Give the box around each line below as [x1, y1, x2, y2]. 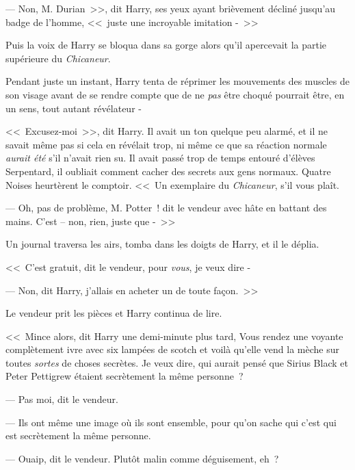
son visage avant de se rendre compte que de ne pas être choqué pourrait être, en [5, 87, 345, 101]
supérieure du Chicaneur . [5, 51, 111, 65]
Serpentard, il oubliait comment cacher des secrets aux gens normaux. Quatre [5, 164, 331, 178]
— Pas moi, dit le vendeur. [5, 392, 118, 406]
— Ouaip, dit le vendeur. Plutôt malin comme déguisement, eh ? [5, 451, 279, 465]
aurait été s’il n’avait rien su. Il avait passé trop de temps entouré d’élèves [5, 151, 315, 165]
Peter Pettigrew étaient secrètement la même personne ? [5, 369, 244, 383]
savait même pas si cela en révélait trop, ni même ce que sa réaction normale [5, 137, 327, 151]
